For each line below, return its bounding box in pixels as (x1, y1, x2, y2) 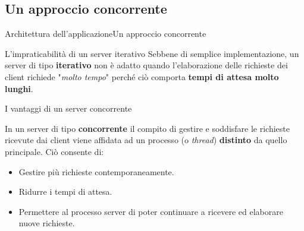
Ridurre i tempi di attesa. (18, 185, 112, 198)
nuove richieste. (18, 217, 75, 229)
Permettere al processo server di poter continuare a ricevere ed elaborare (18, 205, 283, 217)
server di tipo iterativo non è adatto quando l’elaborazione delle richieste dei (5, 59, 288, 71)
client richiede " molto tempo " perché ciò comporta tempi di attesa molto (5, 70, 279, 83)
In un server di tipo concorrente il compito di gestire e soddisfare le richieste (5, 122, 290, 134)
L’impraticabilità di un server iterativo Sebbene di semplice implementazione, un (5, 47, 299, 59)
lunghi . (5, 82, 33, 94)
